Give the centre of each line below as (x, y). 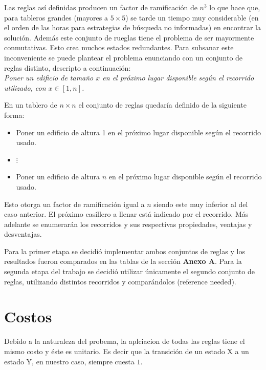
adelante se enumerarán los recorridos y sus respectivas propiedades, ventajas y (128, 224)
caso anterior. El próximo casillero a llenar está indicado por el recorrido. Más (126, 214)
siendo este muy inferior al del (201, 204)
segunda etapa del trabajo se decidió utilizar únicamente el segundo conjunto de (129, 271)
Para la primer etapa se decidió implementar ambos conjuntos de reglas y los (125, 251)
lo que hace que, (235, 7)
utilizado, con (25, 87)
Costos (28, 316)
